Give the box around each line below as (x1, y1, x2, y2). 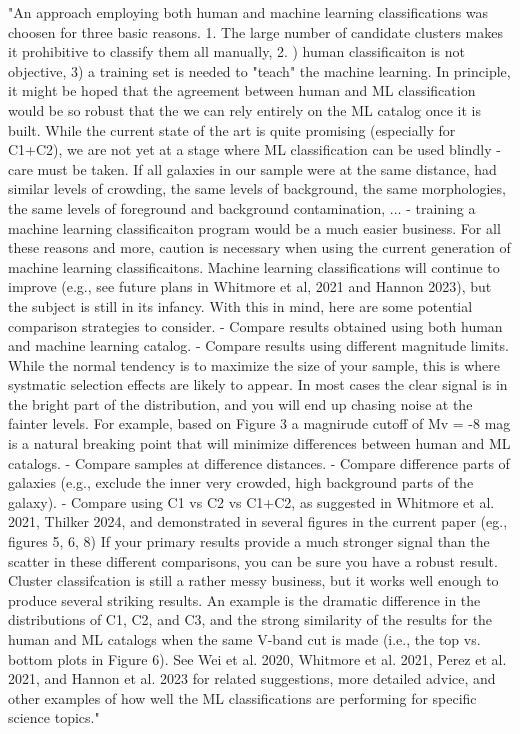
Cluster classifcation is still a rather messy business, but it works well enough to (8, 570, 499, 591)
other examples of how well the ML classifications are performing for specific (8, 687, 477, 708)
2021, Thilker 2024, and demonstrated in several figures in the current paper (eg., (8, 511, 508, 532)
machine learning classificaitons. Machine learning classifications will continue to (8, 256, 500, 277)
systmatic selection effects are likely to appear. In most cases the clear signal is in (8, 374, 508, 395)
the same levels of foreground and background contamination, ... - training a (8, 197, 476, 218)
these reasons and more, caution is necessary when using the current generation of (8, 237, 511, 258)
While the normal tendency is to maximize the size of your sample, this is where (8, 354, 501, 375)
